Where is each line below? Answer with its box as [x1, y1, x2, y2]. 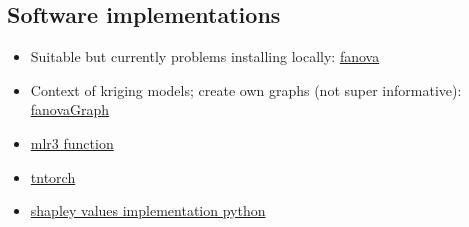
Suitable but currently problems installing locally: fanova [30, 46, 380, 67]
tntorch [30, 166, 76, 187]
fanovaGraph [30, 99, 110, 120]
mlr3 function [30, 132, 114, 153]
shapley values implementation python [30, 200, 266, 221]
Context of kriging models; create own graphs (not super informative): [30, 79, 462, 100]
